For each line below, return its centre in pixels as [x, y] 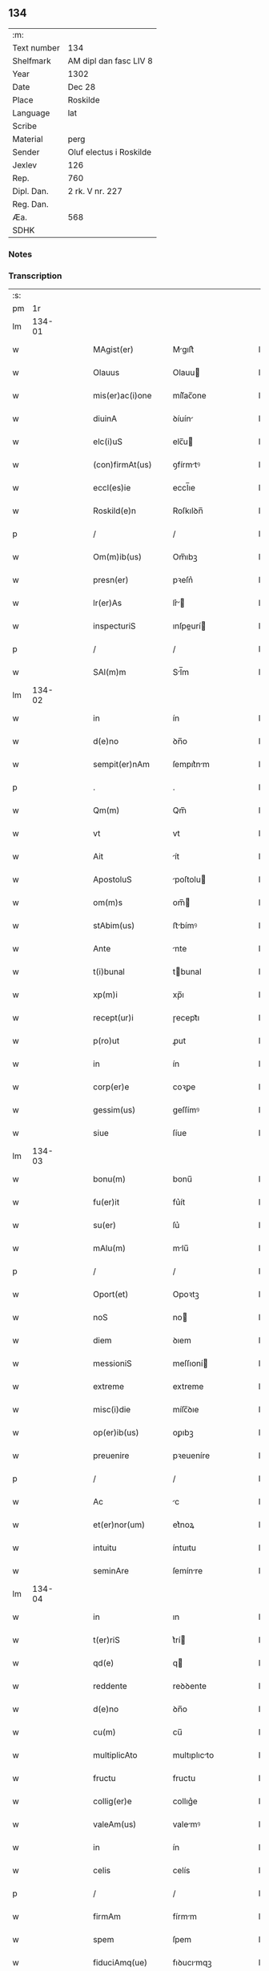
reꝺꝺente [189, 1686]
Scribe [25, 126]
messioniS [112, 1363]
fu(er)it [106, 1202]
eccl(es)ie [112, 488]
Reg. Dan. [31, 204]
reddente [110, 1686]
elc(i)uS [108, 442]
